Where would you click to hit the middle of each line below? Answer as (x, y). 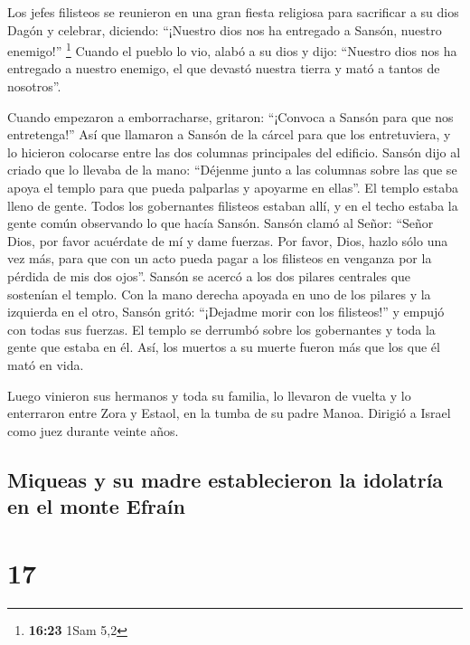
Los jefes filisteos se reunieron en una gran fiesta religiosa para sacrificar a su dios (233, 12)
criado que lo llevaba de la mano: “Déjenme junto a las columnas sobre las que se (232, 170)
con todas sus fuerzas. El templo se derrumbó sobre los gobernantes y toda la (221, 329)
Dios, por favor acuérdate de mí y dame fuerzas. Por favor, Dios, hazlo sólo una (228, 240)
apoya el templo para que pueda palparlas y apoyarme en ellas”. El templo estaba (233, 187)
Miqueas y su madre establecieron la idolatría (226, 479)
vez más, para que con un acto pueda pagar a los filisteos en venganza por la (220, 258)
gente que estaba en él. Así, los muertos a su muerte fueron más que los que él (224, 347)
